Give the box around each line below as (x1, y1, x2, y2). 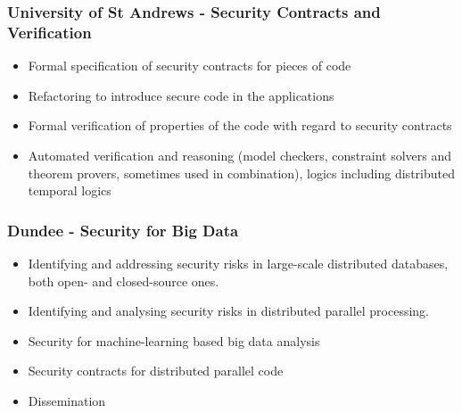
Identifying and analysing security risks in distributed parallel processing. (28, 301, 429, 320)
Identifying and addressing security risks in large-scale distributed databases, (28, 253, 449, 272)
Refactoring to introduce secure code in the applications (28, 86, 334, 104)
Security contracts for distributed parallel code (28, 361, 284, 380)
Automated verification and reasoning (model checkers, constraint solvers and (28, 145, 452, 164)
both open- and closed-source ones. (28, 271, 219, 290)
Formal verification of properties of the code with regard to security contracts (28, 116, 452, 135)
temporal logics (28, 181, 111, 200)
